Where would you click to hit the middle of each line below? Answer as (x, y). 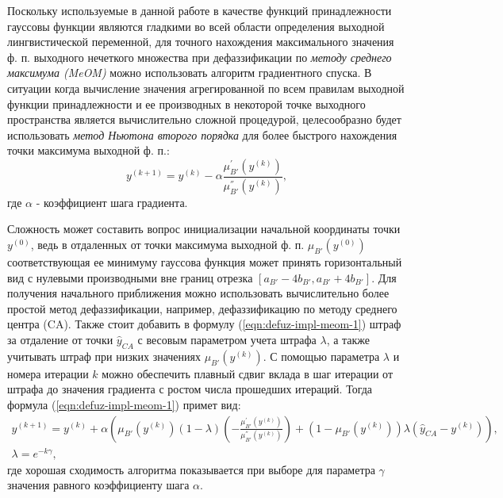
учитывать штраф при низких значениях (104, 356)
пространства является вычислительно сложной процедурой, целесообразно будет (204, 119)
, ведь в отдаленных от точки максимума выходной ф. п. (167, 244)
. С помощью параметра (321, 356)
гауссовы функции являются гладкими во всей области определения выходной (196, 26)
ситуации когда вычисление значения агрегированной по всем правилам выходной (206, 88)
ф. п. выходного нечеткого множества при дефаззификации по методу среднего (200, 57)
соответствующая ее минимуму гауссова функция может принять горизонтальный (205, 262)
